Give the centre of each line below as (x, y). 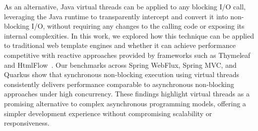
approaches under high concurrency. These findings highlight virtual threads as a (127, 94)
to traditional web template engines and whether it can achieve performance (120, 45)
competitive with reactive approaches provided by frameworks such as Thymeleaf (127, 55)
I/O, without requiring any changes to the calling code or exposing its (138, 26)
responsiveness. (27, 123)
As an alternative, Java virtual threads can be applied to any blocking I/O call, (125, 6)
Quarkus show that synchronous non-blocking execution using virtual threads (122, 74)
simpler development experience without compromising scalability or (108, 113)
